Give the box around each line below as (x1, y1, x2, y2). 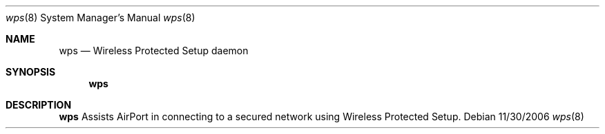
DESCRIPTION (6, 99, 72, 111)
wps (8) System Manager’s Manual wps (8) (6, 12, 195, 23)
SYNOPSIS (6, 66, 56, 78)
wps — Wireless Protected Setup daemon (59, 45, 249, 56)
